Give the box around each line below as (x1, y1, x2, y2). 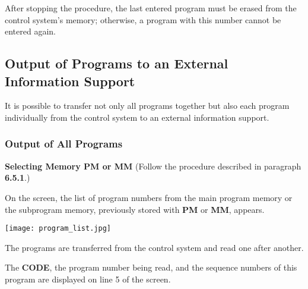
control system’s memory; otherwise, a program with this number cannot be (5, 13, 281, 26)
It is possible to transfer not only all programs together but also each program (5, 99, 290, 112)
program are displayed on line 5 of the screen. (5, 273, 171, 285)
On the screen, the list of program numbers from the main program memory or (5, 191, 293, 203)
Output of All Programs (5, 136, 123, 151)
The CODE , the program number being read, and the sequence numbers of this (5, 261, 297, 274)
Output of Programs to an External (5, 54, 228, 73)
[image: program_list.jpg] (5, 224, 111, 233)
